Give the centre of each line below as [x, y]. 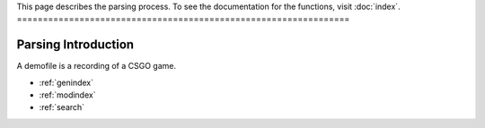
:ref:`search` [62, 107]
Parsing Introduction [75, 45]
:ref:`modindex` [67, 95]
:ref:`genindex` [66, 82]
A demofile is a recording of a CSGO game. [97, 66]
